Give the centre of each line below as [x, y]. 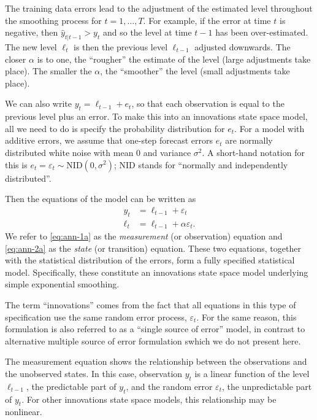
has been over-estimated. [262, 32]
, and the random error [169, 386]
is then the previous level [121, 46]
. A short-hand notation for [253, 152]
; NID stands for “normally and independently [201, 164]
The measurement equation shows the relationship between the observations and [156, 361]
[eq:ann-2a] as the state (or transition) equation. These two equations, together [153, 248]
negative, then [32, 32]
